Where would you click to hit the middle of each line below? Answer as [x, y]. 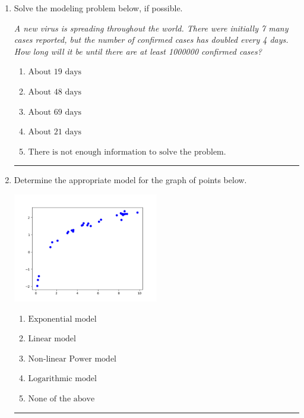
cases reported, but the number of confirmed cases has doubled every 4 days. [151, 40]
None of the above [61, 399]
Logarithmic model [62, 379]
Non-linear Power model [72, 359]
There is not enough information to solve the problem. [127, 152]
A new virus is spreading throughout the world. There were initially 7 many [151, 28]
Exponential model [62, 319]
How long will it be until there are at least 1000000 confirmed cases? [138, 51]
